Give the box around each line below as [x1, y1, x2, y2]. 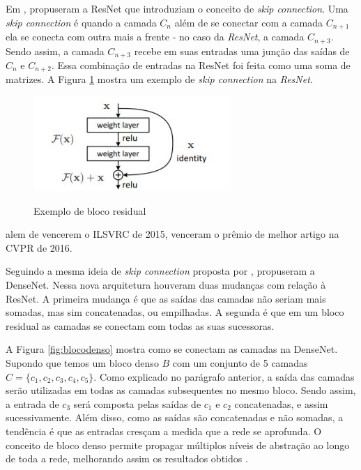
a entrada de [6, 396, 59, 411]
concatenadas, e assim [234, 396, 328, 411]
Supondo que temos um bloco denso [6, 355, 159, 370]
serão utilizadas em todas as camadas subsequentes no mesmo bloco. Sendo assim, [6, 383, 356, 397]
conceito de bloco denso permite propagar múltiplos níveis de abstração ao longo [6, 437, 350, 452]
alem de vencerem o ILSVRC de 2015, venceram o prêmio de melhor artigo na [6, 227, 339, 241]
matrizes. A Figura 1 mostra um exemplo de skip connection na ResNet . [6, 72, 313, 86]
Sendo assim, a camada [6, 43, 105, 58]
